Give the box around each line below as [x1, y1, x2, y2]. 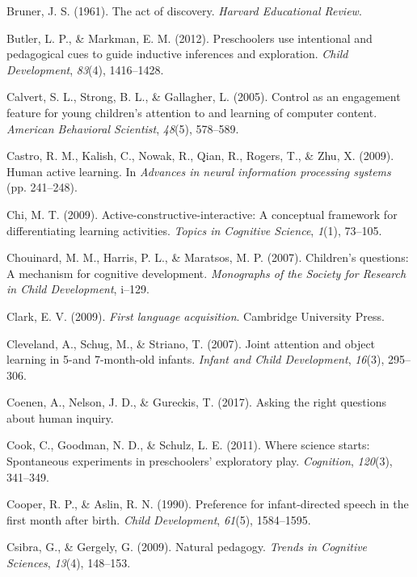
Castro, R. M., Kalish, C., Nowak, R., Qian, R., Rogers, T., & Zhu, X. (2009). [6, 147, 394, 164]
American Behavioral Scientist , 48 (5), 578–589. [6, 120, 239, 137]
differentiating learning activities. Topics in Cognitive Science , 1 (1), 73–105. [6, 221, 382, 238]
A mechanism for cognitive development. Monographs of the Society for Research [6, 264, 406, 281]
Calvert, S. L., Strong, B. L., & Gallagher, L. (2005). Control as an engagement [6, 88, 401, 105]
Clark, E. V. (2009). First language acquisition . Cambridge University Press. [6, 307, 385, 324]
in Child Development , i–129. [6, 280, 150, 297]
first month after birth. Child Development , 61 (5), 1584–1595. [6, 511, 311, 528]
